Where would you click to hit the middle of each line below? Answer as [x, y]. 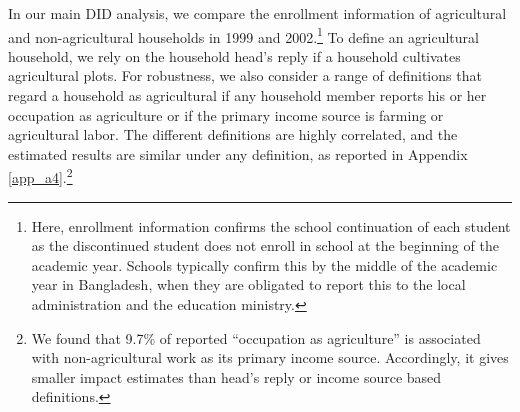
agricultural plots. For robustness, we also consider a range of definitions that [245, 75]
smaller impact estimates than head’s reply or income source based [236, 376]
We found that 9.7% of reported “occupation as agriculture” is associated [256, 337]
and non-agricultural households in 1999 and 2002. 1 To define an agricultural [243, 35]
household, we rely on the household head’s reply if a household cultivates [234, 55]
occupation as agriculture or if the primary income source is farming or [226, 114]
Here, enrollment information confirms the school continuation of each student [271, 225]
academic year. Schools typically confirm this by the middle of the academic [264, 264]
